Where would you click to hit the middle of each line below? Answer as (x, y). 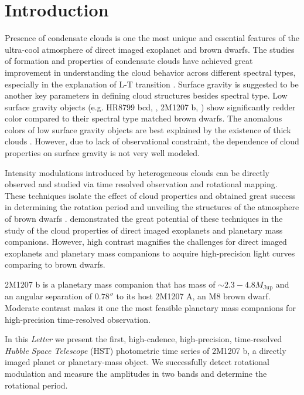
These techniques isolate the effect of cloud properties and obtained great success (150, 195)
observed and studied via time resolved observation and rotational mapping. (141, 184)
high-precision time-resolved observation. (78, 319)
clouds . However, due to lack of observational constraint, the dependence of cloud (152, 141)
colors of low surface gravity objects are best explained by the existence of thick (148, 129)
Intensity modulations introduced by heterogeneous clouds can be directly (137, 172)
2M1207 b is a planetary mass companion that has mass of (110, 284)
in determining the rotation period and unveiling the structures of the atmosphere (152, 207)
